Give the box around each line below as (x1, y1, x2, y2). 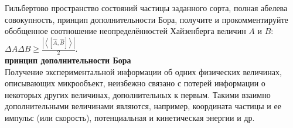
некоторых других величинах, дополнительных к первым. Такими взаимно (5, 88, 271, 100)
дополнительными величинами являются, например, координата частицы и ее (5, 100, 281, 112)
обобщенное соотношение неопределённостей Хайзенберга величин (5, 25, 246, 37)
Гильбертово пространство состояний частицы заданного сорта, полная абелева (5, 2, 288, 14)
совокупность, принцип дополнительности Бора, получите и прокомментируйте (5, 13, 288, 25)
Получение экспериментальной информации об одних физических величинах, (5, 65, 282, 78)
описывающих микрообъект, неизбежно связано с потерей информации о (5, 77, 265, 89)
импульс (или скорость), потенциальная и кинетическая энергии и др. (5, 111, 255, 123)
